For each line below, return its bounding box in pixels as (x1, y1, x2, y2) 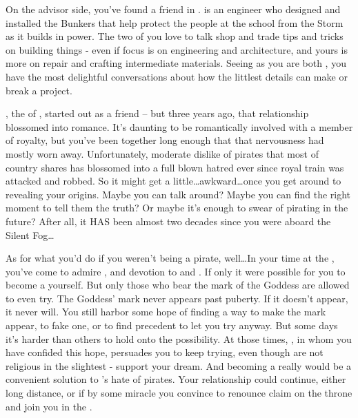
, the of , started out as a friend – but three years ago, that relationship (6, 106, 309, 121)
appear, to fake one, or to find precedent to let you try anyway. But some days (6, 318, 338, 333)
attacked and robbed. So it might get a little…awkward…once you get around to (6, 174, 341, 188)
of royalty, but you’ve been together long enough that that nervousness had (6, 133, 324, 147)
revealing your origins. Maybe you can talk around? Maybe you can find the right (6, 187, 351, 201)
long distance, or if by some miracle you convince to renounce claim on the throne (6, 386, 352, 400)
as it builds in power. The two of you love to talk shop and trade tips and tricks (6, 29, 344, 43)
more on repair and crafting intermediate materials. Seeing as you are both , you (6, 56, 346, 70)
